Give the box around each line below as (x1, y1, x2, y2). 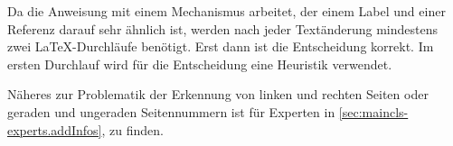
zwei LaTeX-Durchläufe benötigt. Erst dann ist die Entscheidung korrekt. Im (7, 37, 434, 56)
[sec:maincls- (338, 102, 409, 121)
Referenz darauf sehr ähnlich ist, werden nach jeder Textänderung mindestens (7, 19, 438, 38)
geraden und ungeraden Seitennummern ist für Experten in (7, 102, 335, 121)
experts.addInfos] (7, 120, 102, 139)
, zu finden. (101, 120, 164, 139)
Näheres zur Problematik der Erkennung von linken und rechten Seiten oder (7, 85, 429, 104)
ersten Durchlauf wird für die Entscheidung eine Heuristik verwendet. (7, 54, 392, 73)
